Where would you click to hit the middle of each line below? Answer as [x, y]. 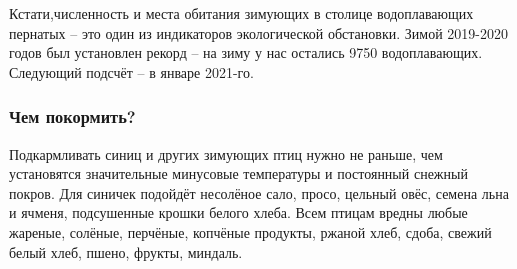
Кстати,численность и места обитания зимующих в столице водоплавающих [241, 13]
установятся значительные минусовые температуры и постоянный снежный [238, 173]
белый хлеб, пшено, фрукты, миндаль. [126, 251]
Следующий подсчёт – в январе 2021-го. [131, 71]
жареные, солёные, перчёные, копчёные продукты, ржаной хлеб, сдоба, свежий [250, 231]
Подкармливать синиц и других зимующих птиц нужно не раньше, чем [226, 153]
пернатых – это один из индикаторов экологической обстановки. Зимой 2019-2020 [258, 32]
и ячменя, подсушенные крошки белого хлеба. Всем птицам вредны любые [238, 212]
